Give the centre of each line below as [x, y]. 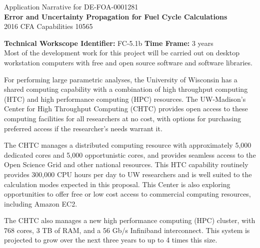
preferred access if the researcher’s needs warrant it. [83, 128]
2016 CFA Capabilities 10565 [48, 26]
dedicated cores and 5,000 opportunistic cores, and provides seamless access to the [130, 154]
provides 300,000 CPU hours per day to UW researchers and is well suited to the [128, 174]
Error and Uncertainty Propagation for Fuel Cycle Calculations [116, 16]
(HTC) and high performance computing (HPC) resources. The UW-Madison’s [125, 99]
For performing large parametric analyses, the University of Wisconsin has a [121, 79]
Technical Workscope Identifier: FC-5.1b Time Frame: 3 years [109, 43]
